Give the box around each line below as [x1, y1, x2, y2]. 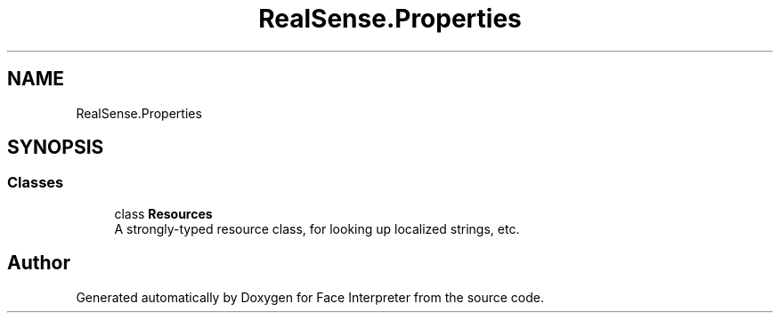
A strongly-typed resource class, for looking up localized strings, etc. [114, 220, 520, 236]
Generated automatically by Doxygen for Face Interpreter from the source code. [76, 289, 544, 305]
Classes [7, 173, 64, 192]
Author [7, 252, 70, 275]
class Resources [114, 205, 213, 221]
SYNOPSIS [7, 136, 104, 159]
